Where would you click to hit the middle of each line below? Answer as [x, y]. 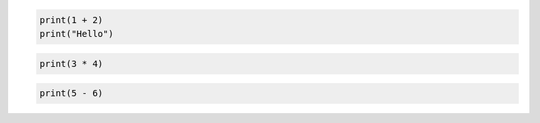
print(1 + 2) [71, 19]
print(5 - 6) [71, 93]
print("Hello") [76, 33]
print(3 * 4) [71, 63]
